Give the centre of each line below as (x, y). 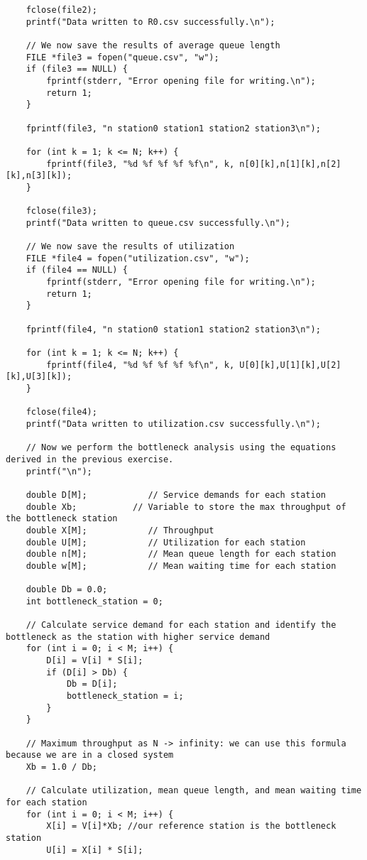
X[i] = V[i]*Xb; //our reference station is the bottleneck (191, 826)
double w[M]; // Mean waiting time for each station (181, 566)
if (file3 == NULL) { (77, 69)
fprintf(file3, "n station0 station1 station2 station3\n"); (173, 128)
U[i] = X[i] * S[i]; (95, 850)
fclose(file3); (61, 211)
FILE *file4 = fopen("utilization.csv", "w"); (138, 258)
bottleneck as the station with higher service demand (138, 637)
